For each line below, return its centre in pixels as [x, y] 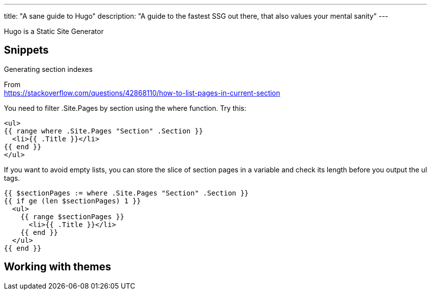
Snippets [26, 50]
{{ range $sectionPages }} [72, 216]
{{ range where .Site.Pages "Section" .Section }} [104, 131]
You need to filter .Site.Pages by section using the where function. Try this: [125, 108]
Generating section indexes [48, 69]
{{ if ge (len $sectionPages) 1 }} [73, 201]
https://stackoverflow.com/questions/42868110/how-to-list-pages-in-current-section [142, 93]
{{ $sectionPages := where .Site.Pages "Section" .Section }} [126, 193]
